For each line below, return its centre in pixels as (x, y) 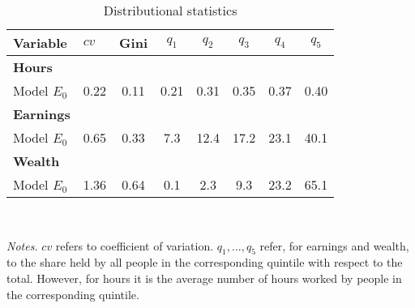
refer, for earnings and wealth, (334, 245)
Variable (40, 43)
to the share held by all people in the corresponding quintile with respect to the (205, 262)
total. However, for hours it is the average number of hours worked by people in (204, 278)
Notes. (22, 245)
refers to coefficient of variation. (135, 245)
